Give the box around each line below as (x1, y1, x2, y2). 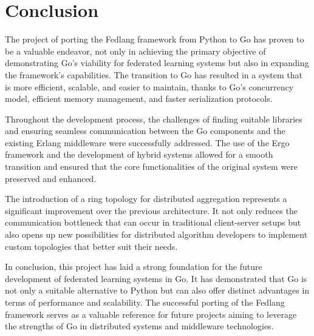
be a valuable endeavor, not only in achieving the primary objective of (5, 44, 266, 57)
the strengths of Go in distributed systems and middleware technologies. (5, 320, 274, 332)
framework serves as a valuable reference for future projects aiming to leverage (5, 307, 297, 320)
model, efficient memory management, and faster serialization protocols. (5, 92, 273, 105)
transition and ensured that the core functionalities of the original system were (5, 160, 298, 173)
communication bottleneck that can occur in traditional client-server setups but (5, 216, 301, 229)
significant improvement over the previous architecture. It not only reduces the (5, 204, 298, 217)
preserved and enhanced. (5, 172, 97, 184)
